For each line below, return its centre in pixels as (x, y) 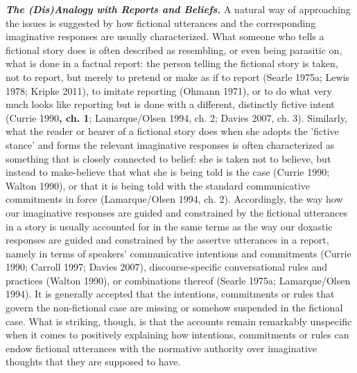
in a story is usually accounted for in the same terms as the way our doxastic (169, 226)
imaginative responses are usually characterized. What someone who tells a (165, 36)
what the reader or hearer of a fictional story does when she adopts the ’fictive (172, 131)
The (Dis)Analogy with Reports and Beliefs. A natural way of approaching (178, 9)
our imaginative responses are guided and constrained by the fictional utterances (177, 212)
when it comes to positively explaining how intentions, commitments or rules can (177, 335)
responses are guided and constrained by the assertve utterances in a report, (167, 240)
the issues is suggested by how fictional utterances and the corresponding (161, 22)
